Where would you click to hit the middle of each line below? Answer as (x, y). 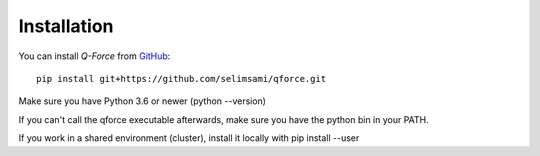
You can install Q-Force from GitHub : (94, 56)
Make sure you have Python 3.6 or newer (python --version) (142, 101)
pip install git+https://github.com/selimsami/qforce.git (181, 78)
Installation (66, 26)
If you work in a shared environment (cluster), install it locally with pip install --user (189, 138)
